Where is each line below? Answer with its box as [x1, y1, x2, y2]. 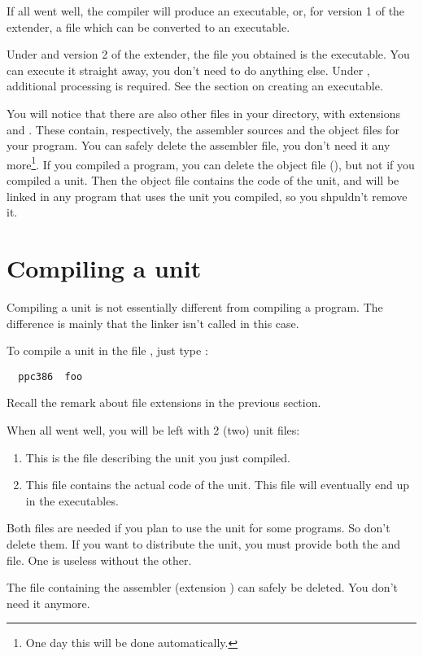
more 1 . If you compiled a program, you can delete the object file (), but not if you [7, 153, 415, 173]
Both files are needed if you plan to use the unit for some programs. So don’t [7, 519, 390, 536]
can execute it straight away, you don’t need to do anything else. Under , [7, 61, 370, 78]
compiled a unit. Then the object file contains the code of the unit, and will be [7, 172, 399, 188]
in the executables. [25, 492, 119, 509]
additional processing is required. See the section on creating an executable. [7, 77, 383, 94]
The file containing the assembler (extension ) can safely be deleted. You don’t [7, 579, 398, 596]
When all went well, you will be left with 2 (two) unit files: [7, 421, 300, 438]
